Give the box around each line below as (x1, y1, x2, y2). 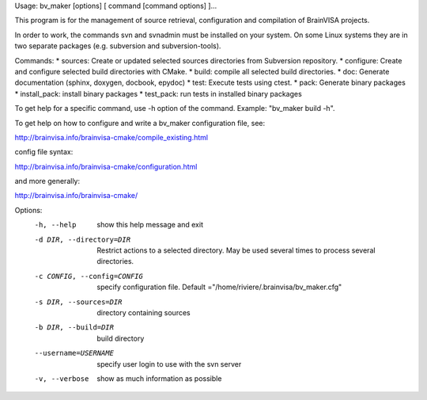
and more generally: (14, 177, 81, 186)
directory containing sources (96, 307, 191, 317)
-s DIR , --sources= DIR (34, 297, 123, 307)
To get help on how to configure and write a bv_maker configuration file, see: (14, 118, 265, 128)
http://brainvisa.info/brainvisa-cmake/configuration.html (14, 162, 198, 171)
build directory (96, 333, 145, 343)
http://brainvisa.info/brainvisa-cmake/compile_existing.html (14, 132, 209, 142)
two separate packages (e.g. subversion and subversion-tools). (14, 41, 221, 51)
